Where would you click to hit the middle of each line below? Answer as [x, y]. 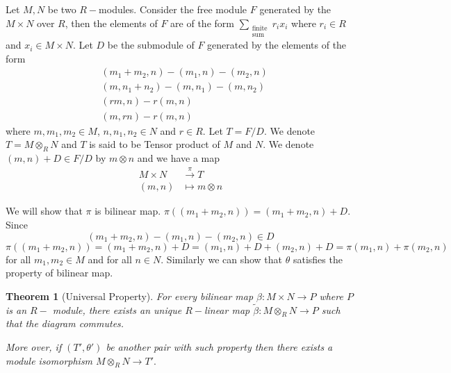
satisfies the [318, 259]
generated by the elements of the [277, 45]
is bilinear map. [128, 211]
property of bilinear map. [59, 273]
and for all [110, 259]
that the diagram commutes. [65, 323]
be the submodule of [151, 45]
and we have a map [179, 157]
